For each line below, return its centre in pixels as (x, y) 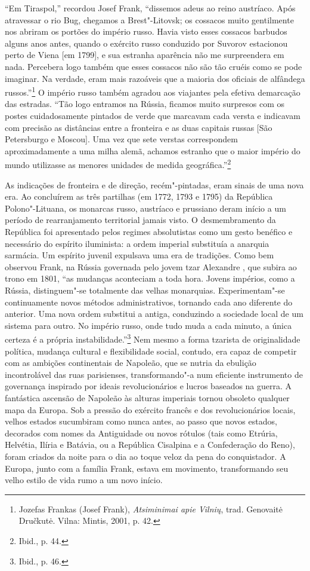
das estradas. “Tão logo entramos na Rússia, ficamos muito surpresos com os (145, 104)
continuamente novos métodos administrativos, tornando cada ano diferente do (149, 302)
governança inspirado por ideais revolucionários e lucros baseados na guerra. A (148, 386)
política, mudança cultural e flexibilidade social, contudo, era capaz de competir (151, 351)
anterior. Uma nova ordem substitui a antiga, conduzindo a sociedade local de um (154, 314)
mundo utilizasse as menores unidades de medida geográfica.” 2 (118, 164)
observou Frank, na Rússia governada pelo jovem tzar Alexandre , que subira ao (151, 266)
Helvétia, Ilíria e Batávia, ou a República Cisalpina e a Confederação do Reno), (150, 445)
